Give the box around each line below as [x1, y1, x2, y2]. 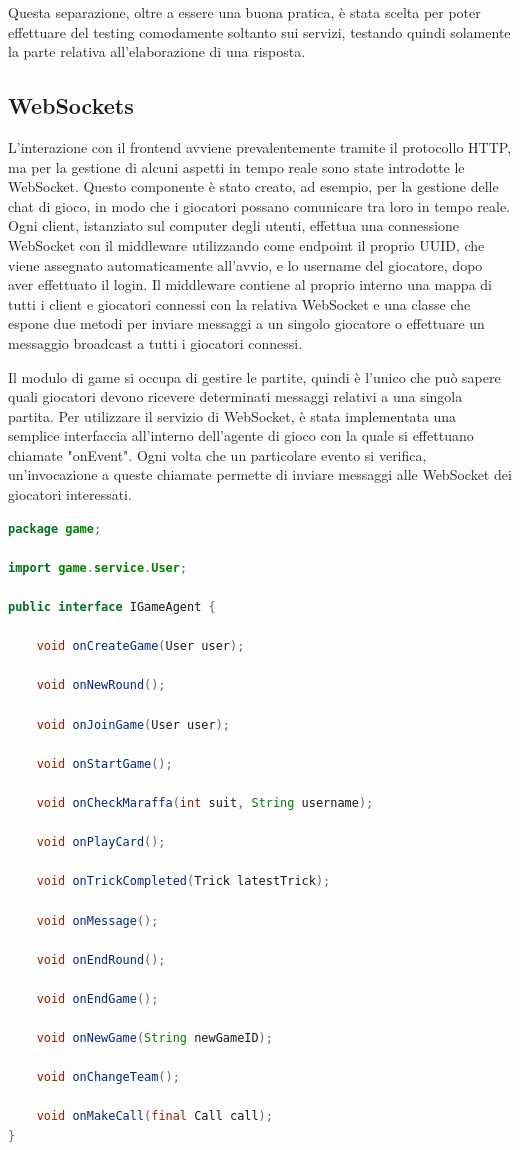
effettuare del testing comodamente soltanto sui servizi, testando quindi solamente [8, 21, 511, 42]
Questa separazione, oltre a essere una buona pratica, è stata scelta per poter [8, 2, 481, 22]
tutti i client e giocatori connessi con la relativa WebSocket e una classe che [8, 293, 471, 314]
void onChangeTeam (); [36, 1070, 180, 1085]
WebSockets [8, 90, 134, 121]
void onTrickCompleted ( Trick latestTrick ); [36, 874, 331, 889]
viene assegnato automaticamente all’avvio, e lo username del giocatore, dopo [8, 254, 483, 275]
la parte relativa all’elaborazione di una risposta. [8, 41, 306, 62]
